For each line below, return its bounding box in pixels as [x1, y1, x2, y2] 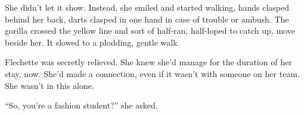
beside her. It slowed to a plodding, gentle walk [5, 36, 178, 48]
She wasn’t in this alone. [5, 79, 94, 91]
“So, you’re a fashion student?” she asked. [5, 99, 158, 111]
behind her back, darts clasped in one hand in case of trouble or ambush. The [5, 12, 289, 25]
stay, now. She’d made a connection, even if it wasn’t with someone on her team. [5, 67, 300, 79]
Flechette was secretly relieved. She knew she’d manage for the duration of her [5, 56, 292, 68]
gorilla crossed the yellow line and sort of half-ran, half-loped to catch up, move [5, 24, 295, 37]
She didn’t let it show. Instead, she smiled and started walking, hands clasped [5, 1, 289, 13]
